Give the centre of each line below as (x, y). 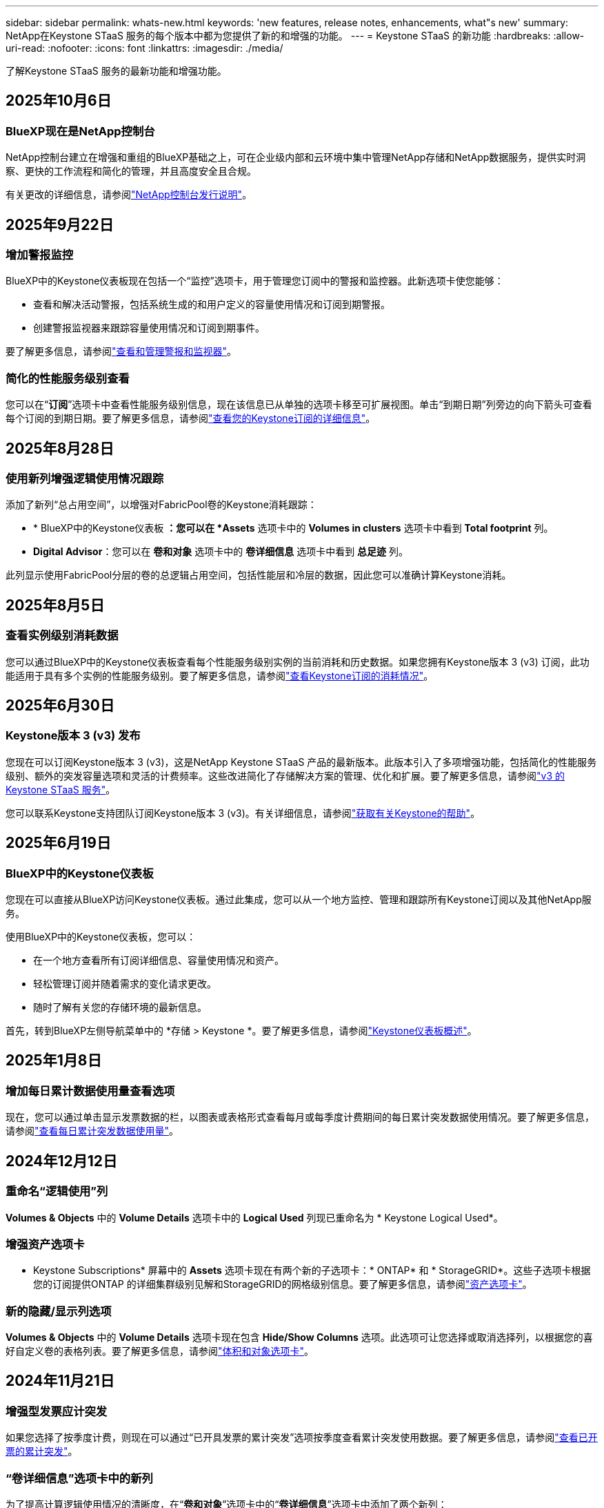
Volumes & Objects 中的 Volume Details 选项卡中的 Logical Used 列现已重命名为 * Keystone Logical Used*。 (254, 1217)
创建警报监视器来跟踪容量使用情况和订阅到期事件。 (149, 328)
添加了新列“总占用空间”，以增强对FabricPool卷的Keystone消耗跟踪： (161, 505)
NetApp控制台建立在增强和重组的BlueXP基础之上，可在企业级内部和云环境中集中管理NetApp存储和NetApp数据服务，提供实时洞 (296, 157)
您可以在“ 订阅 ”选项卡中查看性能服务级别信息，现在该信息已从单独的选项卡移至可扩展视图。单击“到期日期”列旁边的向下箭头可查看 (299, 405)
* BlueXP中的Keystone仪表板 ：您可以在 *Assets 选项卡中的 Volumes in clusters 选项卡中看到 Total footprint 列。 (293, 528)
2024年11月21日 (60, 1381)
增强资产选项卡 (45, 1244)
